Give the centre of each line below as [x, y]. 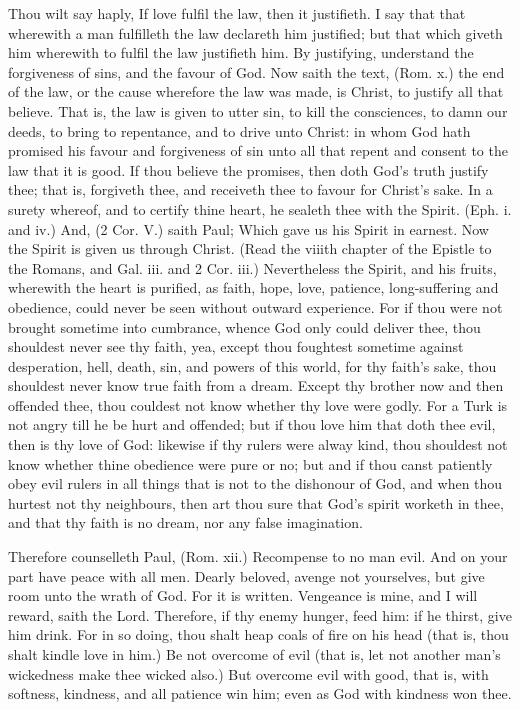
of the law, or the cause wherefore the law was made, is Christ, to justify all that [256, 91]
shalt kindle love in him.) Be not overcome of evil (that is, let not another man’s [254, 654]
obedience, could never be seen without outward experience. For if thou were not [255, 306]
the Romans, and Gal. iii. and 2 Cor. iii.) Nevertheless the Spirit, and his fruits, [252, 267]
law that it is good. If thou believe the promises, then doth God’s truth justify [248, 169]
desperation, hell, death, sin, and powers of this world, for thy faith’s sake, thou [252, 365]
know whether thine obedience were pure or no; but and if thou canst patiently [250, 463]
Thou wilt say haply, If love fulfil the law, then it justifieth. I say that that [237, 13]
